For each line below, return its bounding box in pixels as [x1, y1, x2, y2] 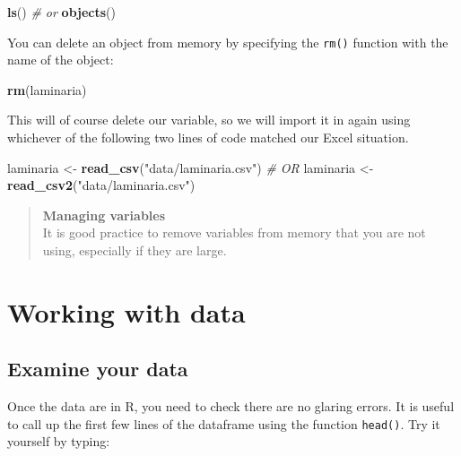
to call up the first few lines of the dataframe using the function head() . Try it [7, 414, 440, 433]
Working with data [7, 293, 246, 330]
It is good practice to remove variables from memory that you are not [42, 223, 426, 242]
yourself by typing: [7, 432, 110, 451]
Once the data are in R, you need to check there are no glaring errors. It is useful [7, 397, 455, 416]
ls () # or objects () [7, 3, 117, 21]
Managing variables [42, 205, 166, 224]
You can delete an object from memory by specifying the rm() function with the [7, 32, 448, 51]
